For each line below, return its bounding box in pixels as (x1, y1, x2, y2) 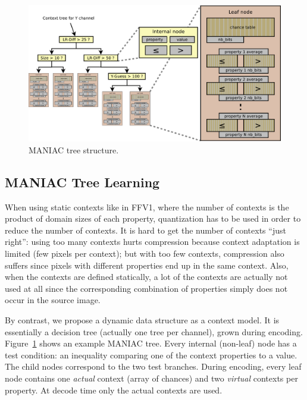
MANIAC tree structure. (29, 143, 119, 156)
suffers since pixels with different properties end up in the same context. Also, (5, 259, 289, 271)
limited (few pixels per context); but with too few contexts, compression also (5, 247, 284, 259)
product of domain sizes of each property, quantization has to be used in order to (5, 212, 301, 225)
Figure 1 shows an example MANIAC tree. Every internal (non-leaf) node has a (5, 337, 297, 349)
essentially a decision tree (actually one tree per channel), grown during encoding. (5, 325, 303, 338)
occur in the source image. (5, 294, 101, 306)
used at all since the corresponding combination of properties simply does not (5, 282, 288, 294)
